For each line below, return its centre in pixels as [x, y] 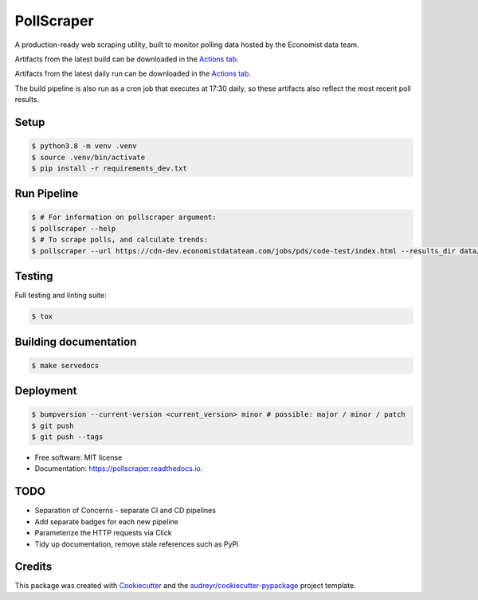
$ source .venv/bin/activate [88, 157]
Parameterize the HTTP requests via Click [103, 533]
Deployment [46, 391]
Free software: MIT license [78, 457]
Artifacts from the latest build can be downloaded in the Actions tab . [127, 59]
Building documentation [76, 341]
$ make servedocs [65, 365]
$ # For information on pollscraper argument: [124, 218]
